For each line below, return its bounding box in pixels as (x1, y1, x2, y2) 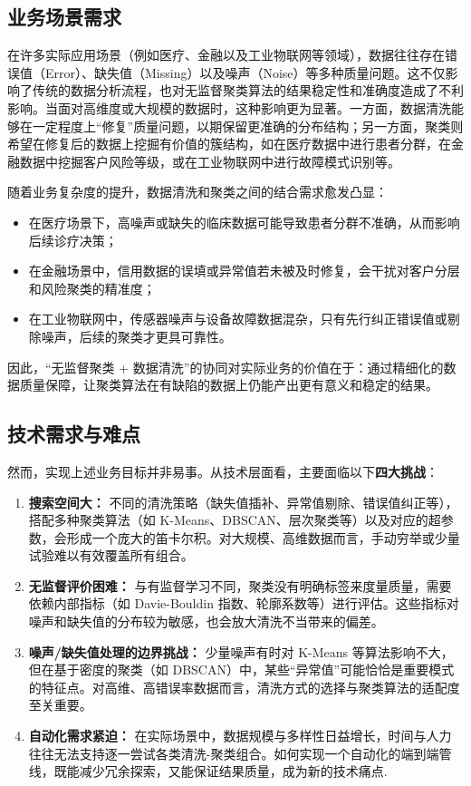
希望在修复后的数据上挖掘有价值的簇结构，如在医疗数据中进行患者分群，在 (7, 134, 451, 153)
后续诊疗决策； (28, 230, 118, 249)
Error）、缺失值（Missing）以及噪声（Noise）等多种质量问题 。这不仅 (44, 63, 446, 82)
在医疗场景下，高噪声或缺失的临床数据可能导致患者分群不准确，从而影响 (28, 212, 460, 231)
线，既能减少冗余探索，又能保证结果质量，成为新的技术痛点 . (28, 762, 388, 781)
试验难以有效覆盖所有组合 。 (28, 546, 194, 565)
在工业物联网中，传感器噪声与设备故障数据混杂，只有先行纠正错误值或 (28, 309, 447, 328)
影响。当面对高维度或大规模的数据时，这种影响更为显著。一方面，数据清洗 (7, 98, 451, 117)
